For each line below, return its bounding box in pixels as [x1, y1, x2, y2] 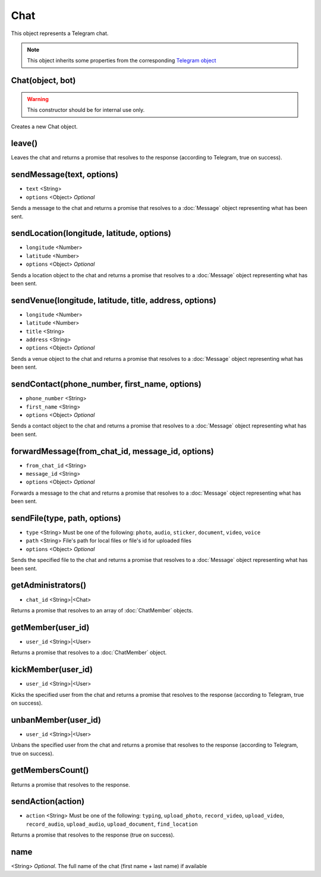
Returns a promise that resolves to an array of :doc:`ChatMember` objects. [11, 606, 193, 614]
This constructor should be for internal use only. [27, 106, 145, 114]
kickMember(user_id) [11, 665, 93, 675]
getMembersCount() [11, 765, 89, 775]
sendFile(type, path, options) [11, 513, 121, 523]
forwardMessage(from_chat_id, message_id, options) [11, 446, 214, 456]
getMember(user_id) [11, 622, 90, 633]
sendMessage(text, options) [11, 169, 119, 180]
